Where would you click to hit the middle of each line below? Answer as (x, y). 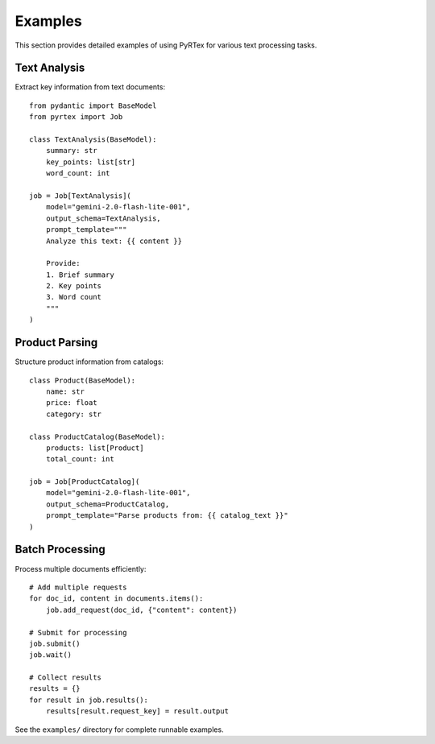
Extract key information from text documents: (90, 87)
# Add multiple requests (78, 587)
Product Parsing (56, 343)
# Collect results (66, 678)
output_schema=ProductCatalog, (108, 504)
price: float (71, 403)
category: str (74, 414)
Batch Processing (60, 550)
